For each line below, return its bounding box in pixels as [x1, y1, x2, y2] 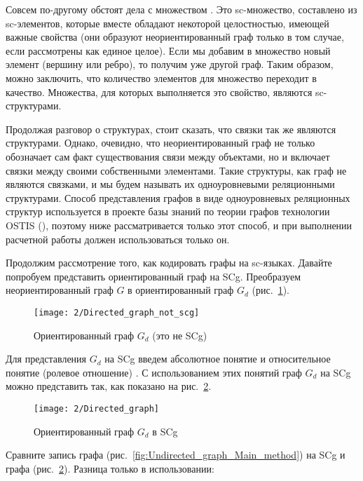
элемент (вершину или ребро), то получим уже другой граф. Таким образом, [6, 57, 334, 72]
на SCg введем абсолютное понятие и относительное [104, 351, 331, 366]
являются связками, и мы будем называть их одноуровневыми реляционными [6, 177, 335, 191]
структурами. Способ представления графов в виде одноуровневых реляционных [6, 190, 350, 205]
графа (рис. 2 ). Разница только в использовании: [6, 461, 214, 475]
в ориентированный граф [128, 283, 234, 297]
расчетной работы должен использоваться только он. [6, 231, 230, 246]
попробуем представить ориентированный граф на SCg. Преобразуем [6, 269, 301, 283]
